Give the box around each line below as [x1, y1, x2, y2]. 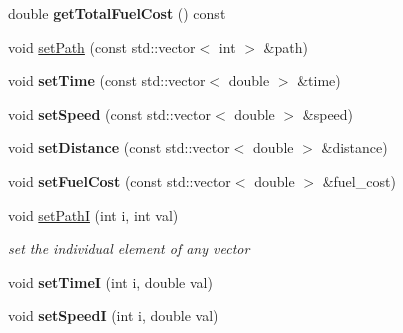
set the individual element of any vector [8, 238, 250, 259]
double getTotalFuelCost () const [8, 3, 226, 23]
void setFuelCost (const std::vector [8, 170, 231, 191]
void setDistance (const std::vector [8, 137, 230, 158]
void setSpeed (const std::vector [8, 103, 212, 124]
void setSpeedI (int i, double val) [8, 305, 219, 326]
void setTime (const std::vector [8, 70, 206, 91]
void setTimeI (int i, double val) [8, 271, 213, 292]
